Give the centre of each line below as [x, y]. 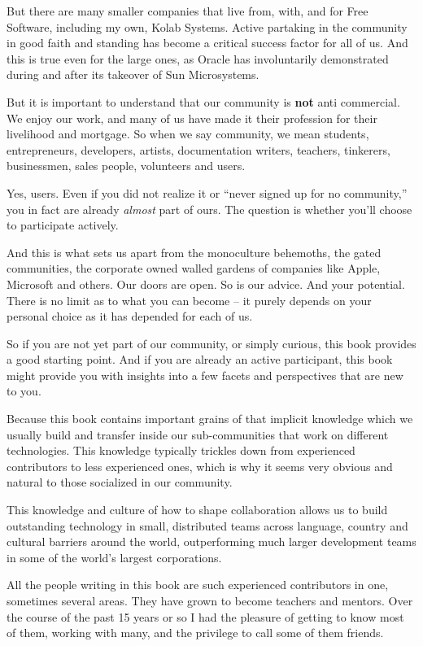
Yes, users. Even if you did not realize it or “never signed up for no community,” [207, 192]
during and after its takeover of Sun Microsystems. [133, 74]
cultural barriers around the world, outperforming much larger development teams [211, 541]
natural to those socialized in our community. [120, 482]
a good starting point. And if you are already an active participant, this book [200, 359]
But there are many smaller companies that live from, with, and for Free [188, 11]
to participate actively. [63, 225]
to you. [24, 391]
